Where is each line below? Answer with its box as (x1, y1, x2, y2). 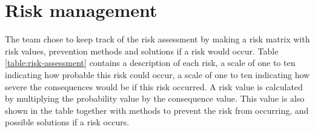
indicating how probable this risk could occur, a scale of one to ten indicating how (5, 68, 310, 81)
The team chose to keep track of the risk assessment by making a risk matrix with (5, 33, 310, 45)
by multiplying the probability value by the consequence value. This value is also (5, 92, 305, 105)
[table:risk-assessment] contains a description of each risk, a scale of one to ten (5, 56, 296, 69)
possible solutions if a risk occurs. (5, 116, 130, 128)
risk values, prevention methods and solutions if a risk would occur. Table (5, 44, 279, 57)
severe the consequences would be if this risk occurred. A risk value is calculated (5, 80, 303, 93)
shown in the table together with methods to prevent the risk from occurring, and (5, 104, 309, 116)
